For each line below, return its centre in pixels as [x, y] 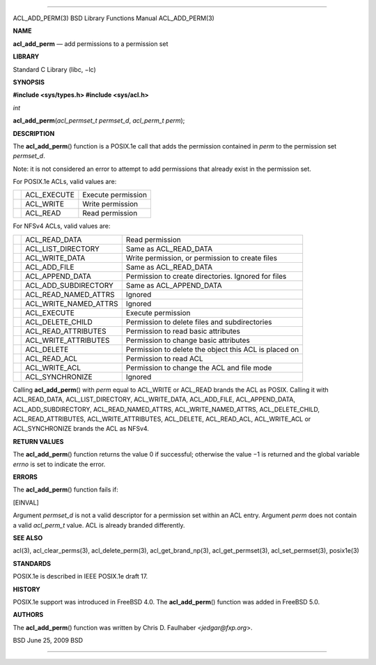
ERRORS [25, 477]
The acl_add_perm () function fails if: [65, 490]
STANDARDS [32, 563]
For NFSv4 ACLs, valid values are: [62, 226]
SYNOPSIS [29, 82]
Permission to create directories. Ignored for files [206, 276]
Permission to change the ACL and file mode [199, 367]
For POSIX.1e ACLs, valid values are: [65, 182]
